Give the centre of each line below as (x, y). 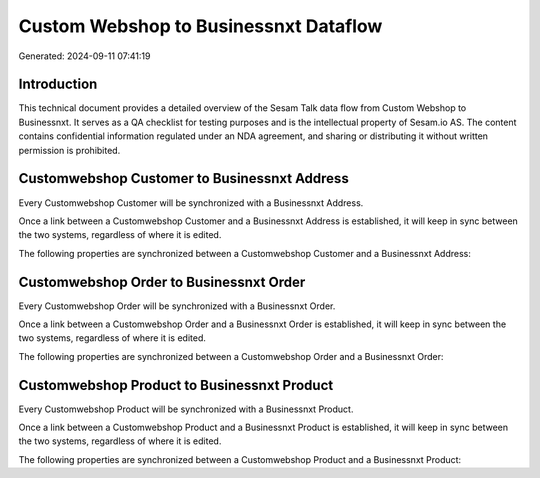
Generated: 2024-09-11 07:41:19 (84, 56)
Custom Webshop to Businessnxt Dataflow (200, 26)
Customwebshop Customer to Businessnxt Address (183, 178)
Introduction (58, 84)
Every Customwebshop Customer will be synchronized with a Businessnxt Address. (191, 202)
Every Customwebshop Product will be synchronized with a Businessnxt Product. (186, 409)
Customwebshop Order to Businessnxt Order (162, 281)
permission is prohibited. (69, 150)
